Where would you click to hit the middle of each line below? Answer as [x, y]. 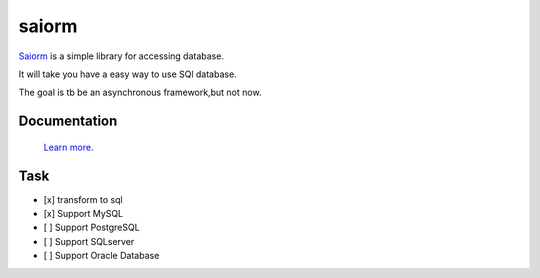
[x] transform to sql [83, 199]
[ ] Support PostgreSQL [91, 227]
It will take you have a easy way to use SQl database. [127, 74]
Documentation [68, 121]
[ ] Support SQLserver [89, 241]
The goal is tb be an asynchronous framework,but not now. [140, 92]
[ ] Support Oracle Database [101, 256]
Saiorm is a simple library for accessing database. [121, 56]
